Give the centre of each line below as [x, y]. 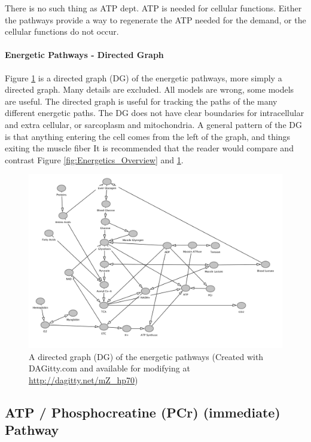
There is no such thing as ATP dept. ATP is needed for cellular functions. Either [153, 8]
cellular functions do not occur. [62, 31]
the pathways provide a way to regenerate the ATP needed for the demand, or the [155, 19]
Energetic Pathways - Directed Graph [84, 55]
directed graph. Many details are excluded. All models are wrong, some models [150, 89]
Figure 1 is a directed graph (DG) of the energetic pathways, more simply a [144, 77]
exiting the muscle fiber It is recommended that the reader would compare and [149, 148]
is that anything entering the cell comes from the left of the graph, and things [148, 136]
